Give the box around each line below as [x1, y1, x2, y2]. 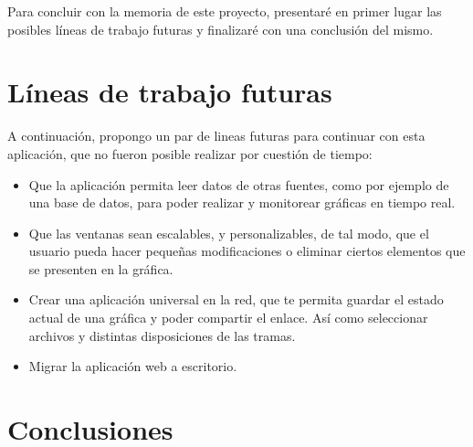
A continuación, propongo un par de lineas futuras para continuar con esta [7, 126, 426, 145]
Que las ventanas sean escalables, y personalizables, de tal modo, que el [28, 223, 429, 242]
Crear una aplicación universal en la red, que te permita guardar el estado [28, 290, 444, 309]
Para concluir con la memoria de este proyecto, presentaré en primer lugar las [7, 2, 442, 20]
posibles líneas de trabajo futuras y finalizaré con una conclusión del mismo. [7, 19, 434, 38]
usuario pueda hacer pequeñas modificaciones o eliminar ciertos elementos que [28, 241, 466, 261]
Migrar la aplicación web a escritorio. [28, 357, 237, 376]
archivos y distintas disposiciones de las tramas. [28, 325, 296, 345]
